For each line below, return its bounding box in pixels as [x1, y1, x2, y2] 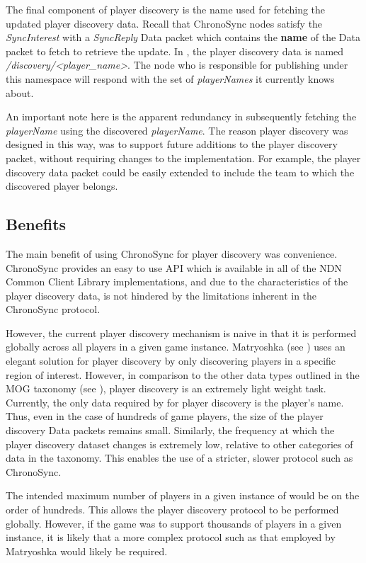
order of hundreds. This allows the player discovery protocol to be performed [6, 502, 339, 517]
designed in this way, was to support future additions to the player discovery [6, 137, 338, 152]
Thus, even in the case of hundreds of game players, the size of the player [6, 409, 324, 423]
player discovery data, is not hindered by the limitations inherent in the [6, 288, 317, 302]
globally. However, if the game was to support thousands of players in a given [6, 516, 342, 530]
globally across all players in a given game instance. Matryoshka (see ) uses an [6, 339, 345, 354]
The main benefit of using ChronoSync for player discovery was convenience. [6, 246, 338, 261]
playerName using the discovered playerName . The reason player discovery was [6, 123, 348, 137]
